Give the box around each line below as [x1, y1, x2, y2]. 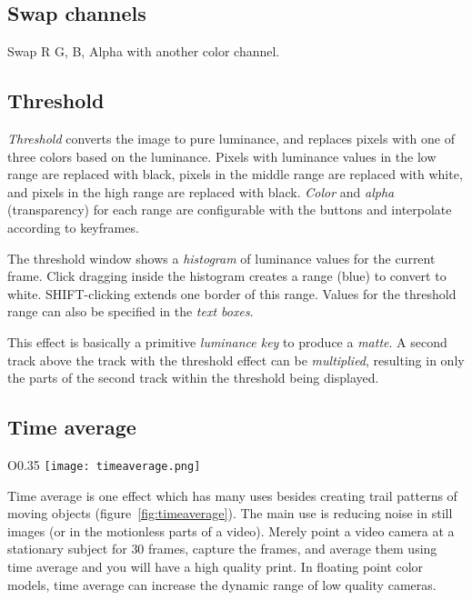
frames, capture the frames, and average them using [148, 539, 437, 558]
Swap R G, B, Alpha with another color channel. [7, 42, 280, 61]
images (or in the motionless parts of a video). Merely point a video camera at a [7, 521, 455, 540]
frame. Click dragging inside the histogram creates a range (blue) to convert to [7, 266, 447, 285]
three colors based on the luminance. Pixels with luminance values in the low [7, 146, 437, 165]
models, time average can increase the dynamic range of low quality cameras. [7, 575, 437, 594]
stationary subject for [7, 539, 127, 558]
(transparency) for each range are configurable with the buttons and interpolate [7, 200, 452, 219]
